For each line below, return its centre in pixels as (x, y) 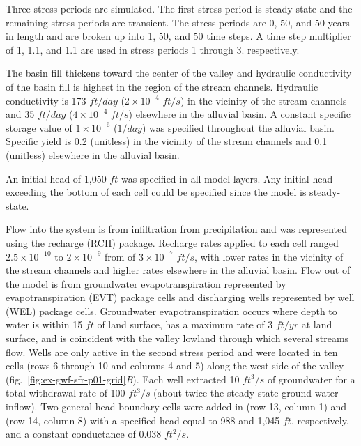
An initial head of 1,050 (56, 178)
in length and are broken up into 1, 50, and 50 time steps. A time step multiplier (178, 36)
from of (120, 256)
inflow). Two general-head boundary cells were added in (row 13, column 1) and (176, 407)
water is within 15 (44, 324)
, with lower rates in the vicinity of (269, 256)
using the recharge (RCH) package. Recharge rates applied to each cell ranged (172, 242)
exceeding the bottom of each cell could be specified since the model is (156, 192)
